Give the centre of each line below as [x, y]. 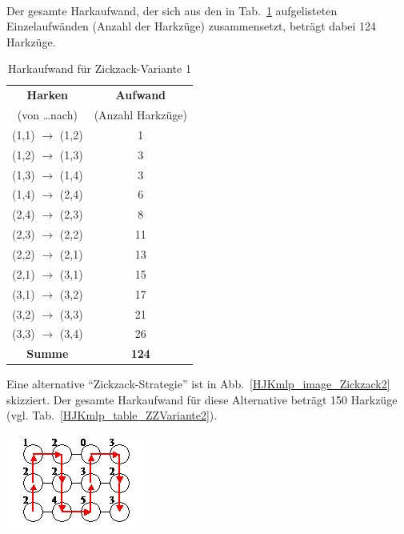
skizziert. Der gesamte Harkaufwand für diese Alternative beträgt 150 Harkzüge [202, 399]
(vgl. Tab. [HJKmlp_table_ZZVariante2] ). [112, 415]
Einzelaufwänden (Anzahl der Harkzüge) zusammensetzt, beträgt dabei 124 [192, 26]
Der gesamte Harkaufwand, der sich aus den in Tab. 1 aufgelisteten [172, 10]
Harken [48, 95]
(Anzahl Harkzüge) [140, 115]
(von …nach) [47, 115]
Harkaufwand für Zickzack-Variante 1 [100, 68]
